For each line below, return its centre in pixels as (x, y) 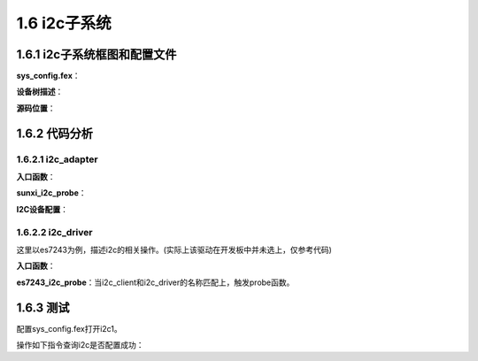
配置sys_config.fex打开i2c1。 (69, 328)
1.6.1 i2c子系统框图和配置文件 (96, 54)
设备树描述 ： (40, 92)
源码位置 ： (36, 108)
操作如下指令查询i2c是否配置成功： (80, 345)
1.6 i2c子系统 (64, 23)
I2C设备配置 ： (42, 209)
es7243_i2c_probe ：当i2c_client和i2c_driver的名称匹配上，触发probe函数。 (155, 282)
